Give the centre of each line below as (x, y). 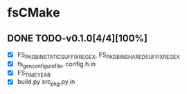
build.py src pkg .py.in (46, 83)
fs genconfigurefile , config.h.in (56, 65)
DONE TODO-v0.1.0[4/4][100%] (77, 38)
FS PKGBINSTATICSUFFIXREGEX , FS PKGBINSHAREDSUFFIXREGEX (98, 55)
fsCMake (34, 13)
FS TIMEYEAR (34, 74)
